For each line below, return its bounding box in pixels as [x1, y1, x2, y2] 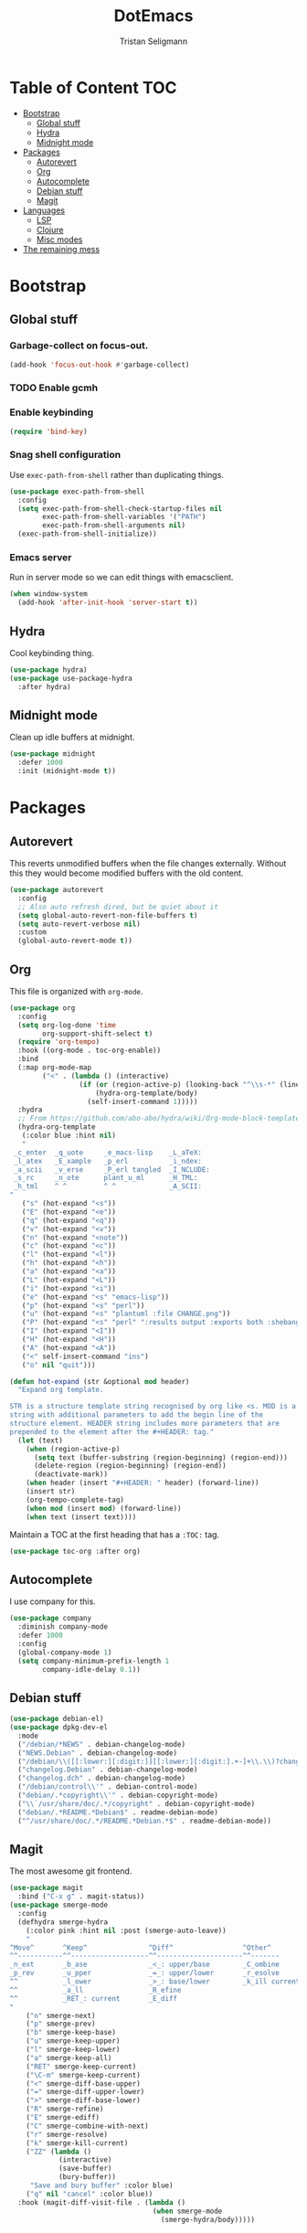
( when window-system [9, 590, 89, 599]
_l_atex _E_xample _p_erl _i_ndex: [13, 1156, 203, 1165]
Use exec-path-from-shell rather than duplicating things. [9, 469, 224, 480]
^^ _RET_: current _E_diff [9, 1994, 178, 2003]
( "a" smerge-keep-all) [26, 2053, 112, 2062]
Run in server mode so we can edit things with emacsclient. [9, 572, 234, 583]
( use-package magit [9, 1884, 84, 1893]
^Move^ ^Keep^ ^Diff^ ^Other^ [9, 1943, 272, 1952]
